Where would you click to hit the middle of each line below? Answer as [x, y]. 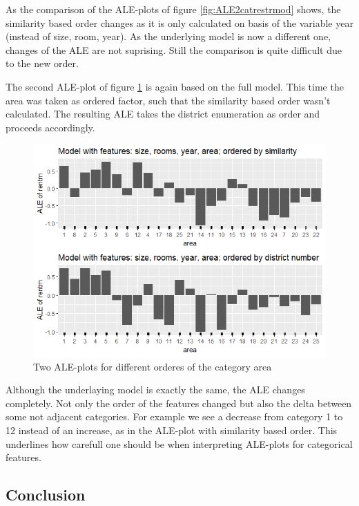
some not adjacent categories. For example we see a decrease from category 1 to [174, 416]
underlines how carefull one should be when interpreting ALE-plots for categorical [179, 443]
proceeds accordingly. [50, 127]
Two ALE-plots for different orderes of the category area [153, 366]
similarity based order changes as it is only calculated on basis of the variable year [179, 22]
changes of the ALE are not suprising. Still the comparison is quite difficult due [174, 49]
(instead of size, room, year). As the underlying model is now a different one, [168, 36]
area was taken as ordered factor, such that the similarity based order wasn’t [168, 100]
